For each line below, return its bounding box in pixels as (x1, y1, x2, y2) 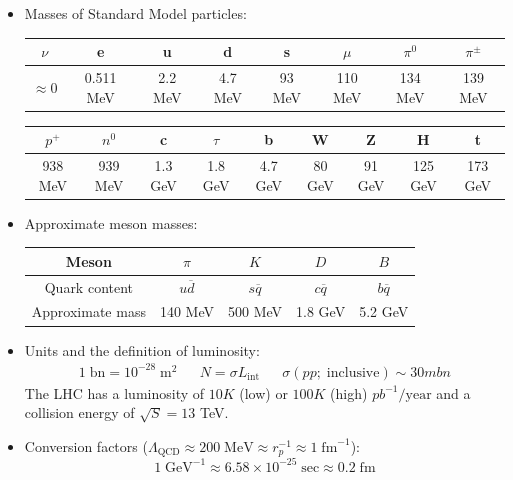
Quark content (44, 276, 134, 297)
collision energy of (24, 402, 135, 423)
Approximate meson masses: (24, 212, 198, 233)
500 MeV (228, 301, 283, 322)
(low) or (239, 382, 288, 403)
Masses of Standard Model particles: (24, 3, 247, 23)
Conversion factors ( (24, 435, 148, 456)
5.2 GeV (359, 301, 409, 322)
